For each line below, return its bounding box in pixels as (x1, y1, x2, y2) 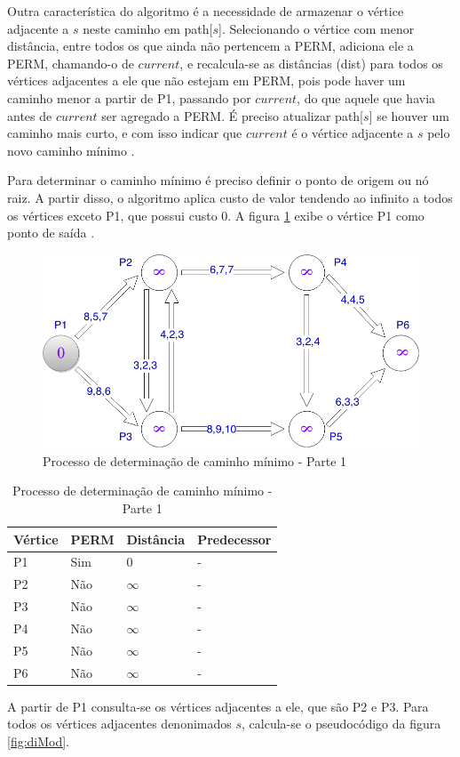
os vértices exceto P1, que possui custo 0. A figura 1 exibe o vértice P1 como (7, 205, 424, 224)
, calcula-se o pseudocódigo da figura (242, 714, 441, 733)
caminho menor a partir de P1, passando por (7, 88, 251, 107)
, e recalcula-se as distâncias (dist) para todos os (179, 53, 443, 72)
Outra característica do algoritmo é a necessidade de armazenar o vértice (7, 2, 404, 20)
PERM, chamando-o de (7, 53, 134, 72)
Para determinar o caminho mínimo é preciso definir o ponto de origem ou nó (7, 171, 429, 189)
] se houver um (369, 106, 449, 125)
